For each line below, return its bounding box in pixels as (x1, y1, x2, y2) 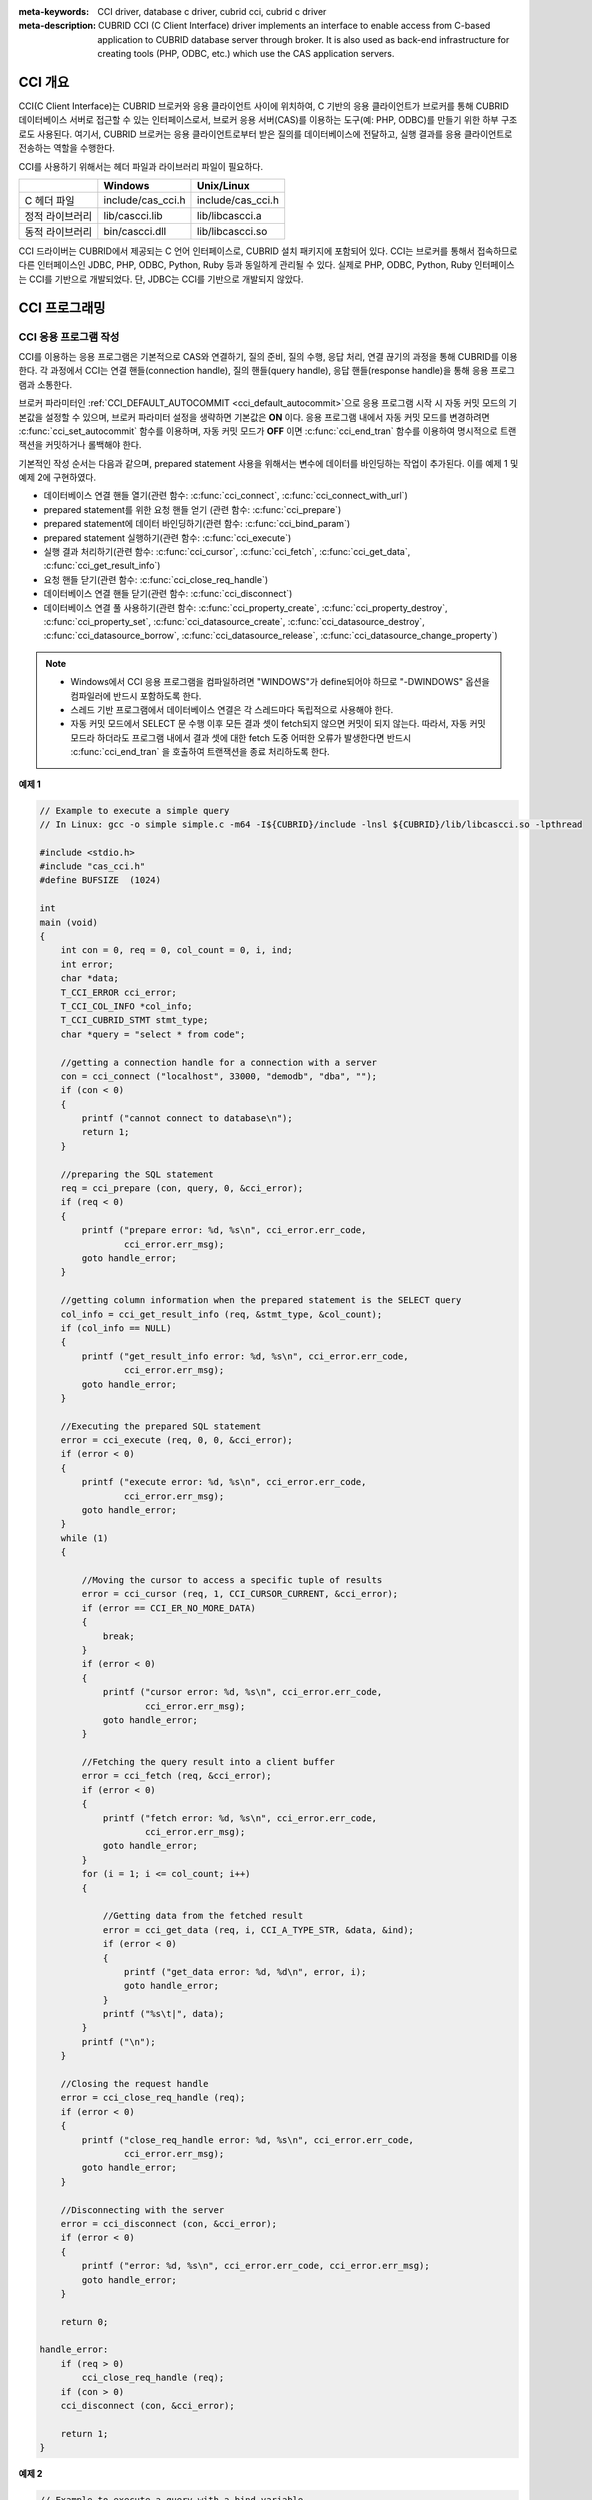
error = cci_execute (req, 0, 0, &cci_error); (60, 1435, 294, 1446)
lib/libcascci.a (196, 209, 262, 223)
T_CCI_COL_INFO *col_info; (60, 1000, 194, 1012)
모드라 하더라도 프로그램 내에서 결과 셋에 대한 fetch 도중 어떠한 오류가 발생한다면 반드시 (70, 731, 412, 744)
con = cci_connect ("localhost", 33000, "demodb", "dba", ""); (60, 1070, 378, 1082)
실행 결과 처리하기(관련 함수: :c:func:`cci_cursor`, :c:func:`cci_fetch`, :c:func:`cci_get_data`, (43, 546, 411, 558)
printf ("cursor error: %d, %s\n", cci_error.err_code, (102, 1686, 383, 1698)
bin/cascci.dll (103, 225, 167, 239)
